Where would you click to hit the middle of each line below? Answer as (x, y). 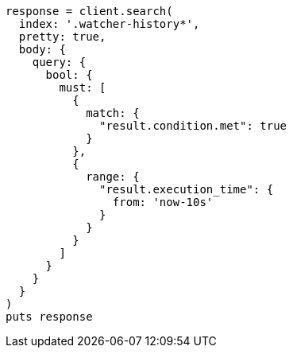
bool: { (69, 75)
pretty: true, (62, 37)
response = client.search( (89, 11)
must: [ (83, 88)
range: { (113, 177)
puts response (49, 317)
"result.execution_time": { (187, 189)
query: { (59, 62)
